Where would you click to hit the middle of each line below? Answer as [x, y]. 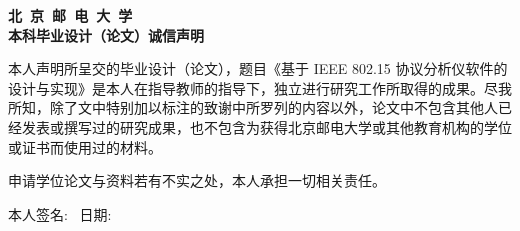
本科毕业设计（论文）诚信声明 [106, 34]
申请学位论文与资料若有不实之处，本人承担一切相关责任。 [197, 180]
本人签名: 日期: [60, 213]
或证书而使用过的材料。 [85, 146]
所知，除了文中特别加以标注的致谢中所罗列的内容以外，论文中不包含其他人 [253, 107]
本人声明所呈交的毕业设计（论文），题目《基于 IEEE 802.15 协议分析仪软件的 [258, 68]
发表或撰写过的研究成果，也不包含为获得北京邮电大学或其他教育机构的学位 [266, 126]
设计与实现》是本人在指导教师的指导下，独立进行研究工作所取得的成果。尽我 [260, 87]
